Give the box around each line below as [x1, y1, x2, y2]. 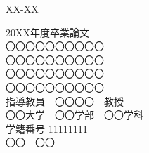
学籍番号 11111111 [6, 121, 88, 135]
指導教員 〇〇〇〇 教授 [6, 93, 124, 108]
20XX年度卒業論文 [6, 25, 89, 39]
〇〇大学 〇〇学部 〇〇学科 [6, 107, 143, 122]
